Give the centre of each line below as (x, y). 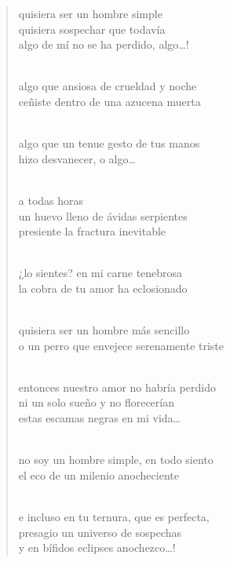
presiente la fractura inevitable (92, 231)
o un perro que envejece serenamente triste (121, 345)
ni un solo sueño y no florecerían (96, 402)
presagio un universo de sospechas (100, 532)
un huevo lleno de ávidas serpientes (103, 215)
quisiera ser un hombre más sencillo (104, 330)
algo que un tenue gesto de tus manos (109, 143)
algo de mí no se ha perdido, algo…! (104, 44)
